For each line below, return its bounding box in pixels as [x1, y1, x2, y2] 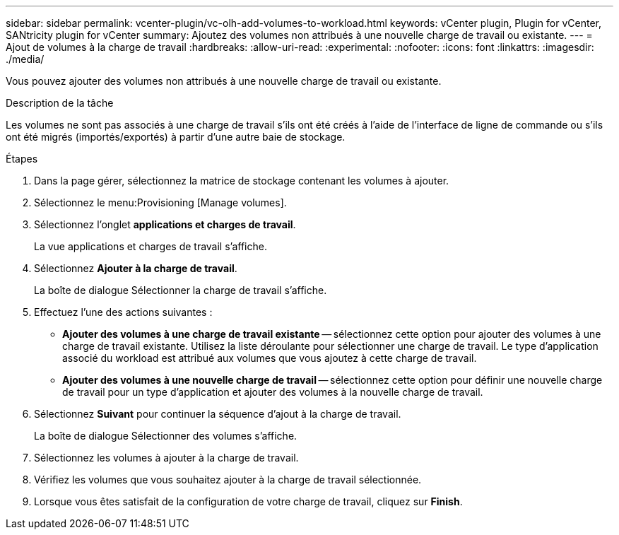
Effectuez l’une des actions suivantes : [34, 306, 213, 318]
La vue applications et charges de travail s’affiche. [34, 240, 267, 252]
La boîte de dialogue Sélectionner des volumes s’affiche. [34, 430, 297, 442]
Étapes [6, 153, 38, 165]
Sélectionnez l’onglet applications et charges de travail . [34, 218, 296, 230]
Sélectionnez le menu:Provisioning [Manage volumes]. [34, 196, 287, 208]
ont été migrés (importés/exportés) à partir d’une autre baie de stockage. [6, 131, 346, 143]
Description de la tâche [6, 97, 114, 109]
